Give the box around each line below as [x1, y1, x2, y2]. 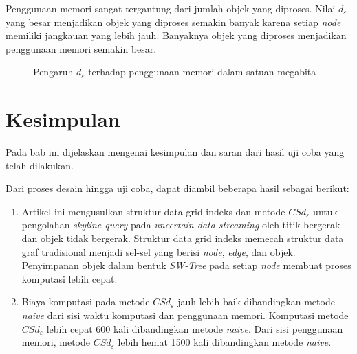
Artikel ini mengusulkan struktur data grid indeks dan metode [21, 204, 285, 218]
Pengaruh [33, 64, 74, 79]
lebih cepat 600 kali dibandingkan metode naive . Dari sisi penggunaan [46, 321, 343, 335]
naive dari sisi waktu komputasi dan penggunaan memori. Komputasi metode [21, 308, 349, 322]
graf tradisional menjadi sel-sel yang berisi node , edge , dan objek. [21, 244, 296, 259]
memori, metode [21, 335, 90, 349]
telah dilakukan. [6, 158, 74, 172]
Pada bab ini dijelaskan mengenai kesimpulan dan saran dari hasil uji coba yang [6, 145, 345, 159]
